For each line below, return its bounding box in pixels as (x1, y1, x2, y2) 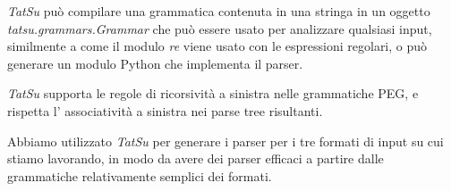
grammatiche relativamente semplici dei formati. (7, 166, 272, 185)
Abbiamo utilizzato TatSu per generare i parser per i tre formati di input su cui (7, 131, 444, 150)
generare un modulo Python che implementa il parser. (7, 54, 303, 72)
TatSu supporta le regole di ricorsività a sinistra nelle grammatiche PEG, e (7, 84, 419, 103)
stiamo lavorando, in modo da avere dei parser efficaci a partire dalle (7, 149, 384, 168)
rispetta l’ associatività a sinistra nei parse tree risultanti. (7, 101, 323, 120)
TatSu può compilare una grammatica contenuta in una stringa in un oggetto (7, 2, 430, 20)
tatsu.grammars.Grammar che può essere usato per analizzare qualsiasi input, (7, 19, 432, 37)
